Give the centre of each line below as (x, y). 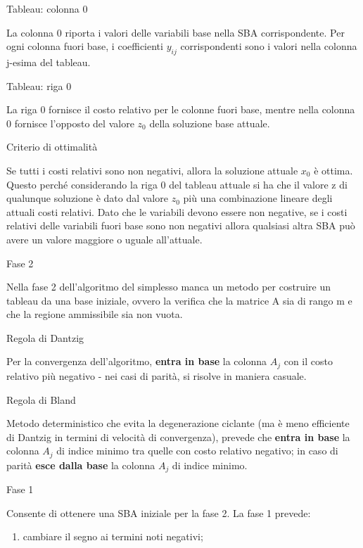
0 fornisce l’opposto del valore (70, 123)
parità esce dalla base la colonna (81, 465)
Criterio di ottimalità (52, 147)
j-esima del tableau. (49, 62)
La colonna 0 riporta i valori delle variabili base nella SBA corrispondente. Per (176, 32)
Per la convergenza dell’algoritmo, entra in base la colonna (137, 361)
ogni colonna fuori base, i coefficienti (85, 46)
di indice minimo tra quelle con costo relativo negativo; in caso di (197, 451)
